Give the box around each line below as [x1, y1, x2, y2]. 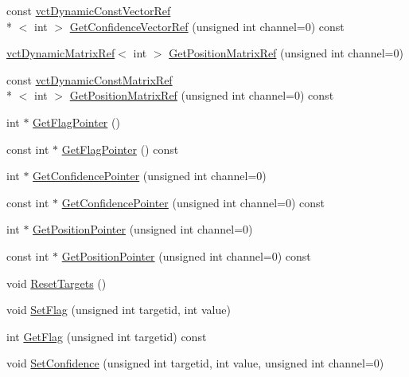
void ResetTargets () [6, 274, 107, 291]
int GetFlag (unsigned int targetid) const [6, 328, 207, 344]
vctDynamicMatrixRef [6, 45, 115, 61]
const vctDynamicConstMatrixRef [6, 71, 173, 88]
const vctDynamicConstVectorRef [6, 2, 171, 18]
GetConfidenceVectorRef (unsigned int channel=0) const [69, 18, 345, 34]
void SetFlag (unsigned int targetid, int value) [6, 301, 231, 318]
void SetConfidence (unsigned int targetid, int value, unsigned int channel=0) [6, 355, 384, 371]
